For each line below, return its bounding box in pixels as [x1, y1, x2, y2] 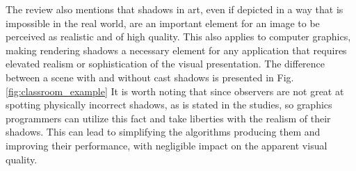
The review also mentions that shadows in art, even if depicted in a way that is [6, 2, 343, 16]
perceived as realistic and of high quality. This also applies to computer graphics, [6, 29, 351, 44]
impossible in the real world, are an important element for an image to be [6, 15, 320, 30]
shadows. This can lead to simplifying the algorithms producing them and [6, 124, 321, 139]
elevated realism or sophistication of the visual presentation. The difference [6, 56, 325, 71]
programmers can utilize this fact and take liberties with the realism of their [6, 111, 331, 125]
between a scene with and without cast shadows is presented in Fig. [6, 70, 294, 84]
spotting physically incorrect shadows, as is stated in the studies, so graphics [6, 97, 332, 112]
